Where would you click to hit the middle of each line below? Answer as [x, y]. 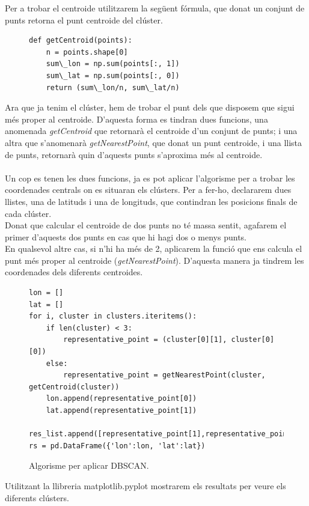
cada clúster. [28, 213]
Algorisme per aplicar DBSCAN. [89, 465]
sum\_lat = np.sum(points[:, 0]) [113, 75]
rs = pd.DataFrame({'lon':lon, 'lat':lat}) [117, 446]
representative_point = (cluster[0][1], [145, 340]
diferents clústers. [37, 497]
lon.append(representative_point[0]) [121, 399]
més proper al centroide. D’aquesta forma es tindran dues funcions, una [136, 119]
